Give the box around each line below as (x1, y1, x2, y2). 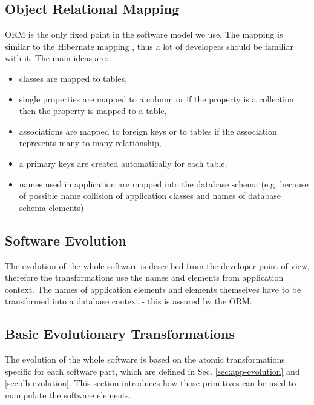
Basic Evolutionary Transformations (5, 324, 235, 343)
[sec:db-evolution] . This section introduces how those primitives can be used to (5, 377, 296, 389)
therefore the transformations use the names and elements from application (5, 271, 284, 284)
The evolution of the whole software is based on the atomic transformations (5, 353, 285, 366)
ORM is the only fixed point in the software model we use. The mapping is (5, 28, 283, 41)
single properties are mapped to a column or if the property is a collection (19, 92, 294, 105)
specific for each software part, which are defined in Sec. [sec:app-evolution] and (5, 364, 300, 377)
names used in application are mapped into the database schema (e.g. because (19, 177, 309, 190)
